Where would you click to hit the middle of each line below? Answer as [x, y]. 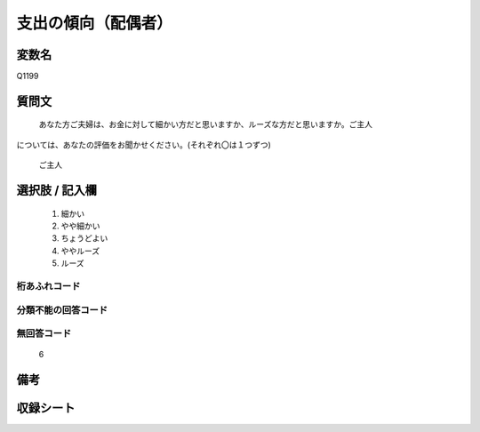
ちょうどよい [84, 238]
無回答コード [44, 333]
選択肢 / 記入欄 [57, 191]
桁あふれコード [48, 286]
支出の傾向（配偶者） [95, 23]
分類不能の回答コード [62, 309]
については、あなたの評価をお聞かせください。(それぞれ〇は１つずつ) [144, 144]
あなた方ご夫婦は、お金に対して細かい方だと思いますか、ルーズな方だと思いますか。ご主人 [206, 124]
